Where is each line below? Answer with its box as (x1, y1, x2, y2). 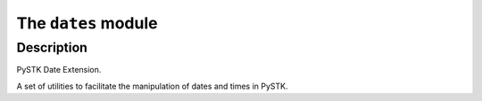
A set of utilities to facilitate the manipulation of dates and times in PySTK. (16, 81, 288, 91)
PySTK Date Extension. (16, 65, 102, 75)
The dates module (16, 13, 158, 33)
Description (16, 40, 88, 56)
